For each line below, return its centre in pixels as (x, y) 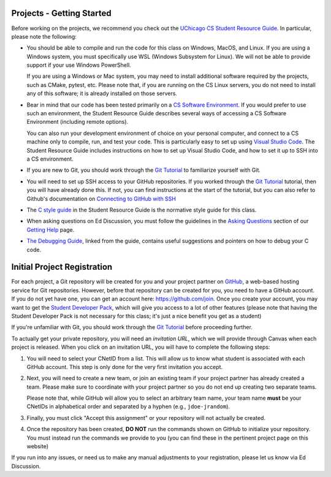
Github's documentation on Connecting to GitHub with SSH (101, 199)
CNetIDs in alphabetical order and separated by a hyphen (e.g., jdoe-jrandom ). (128, 406)
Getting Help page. (51, 229)
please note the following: (44, 36)
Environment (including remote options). (78, 122)
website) (38, 446)
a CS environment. (50, 159)
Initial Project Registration (62, 267)
